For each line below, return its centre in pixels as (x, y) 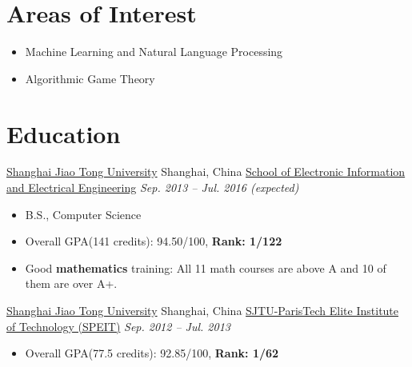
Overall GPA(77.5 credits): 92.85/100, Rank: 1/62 (152, 353)
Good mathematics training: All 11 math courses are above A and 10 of (206, 267)
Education (64, 133)
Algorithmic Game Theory (90, 78)
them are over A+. (71, 283)
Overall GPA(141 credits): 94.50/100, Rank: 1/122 (154, 241)
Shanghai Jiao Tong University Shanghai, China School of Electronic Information (206, 172)
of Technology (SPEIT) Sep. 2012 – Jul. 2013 (118, 326)
